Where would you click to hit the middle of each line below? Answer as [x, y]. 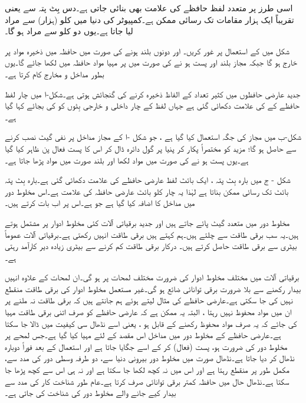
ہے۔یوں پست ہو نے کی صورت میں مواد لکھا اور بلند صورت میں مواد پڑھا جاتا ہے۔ [127, 160]
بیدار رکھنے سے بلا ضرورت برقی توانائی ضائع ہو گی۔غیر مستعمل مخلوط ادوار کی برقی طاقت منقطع [153, 288]
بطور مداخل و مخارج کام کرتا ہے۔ [55, 73]
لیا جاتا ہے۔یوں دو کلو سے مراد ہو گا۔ [69, 31]
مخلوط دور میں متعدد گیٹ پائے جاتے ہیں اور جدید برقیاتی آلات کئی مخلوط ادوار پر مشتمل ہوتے [147, 222]
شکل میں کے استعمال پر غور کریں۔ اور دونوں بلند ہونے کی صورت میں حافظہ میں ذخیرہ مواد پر [147, 50]
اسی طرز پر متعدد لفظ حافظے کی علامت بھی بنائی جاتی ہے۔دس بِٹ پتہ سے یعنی [149, 8]
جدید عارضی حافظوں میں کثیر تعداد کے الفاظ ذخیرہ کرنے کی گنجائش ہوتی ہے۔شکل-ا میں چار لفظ [153, 94]
